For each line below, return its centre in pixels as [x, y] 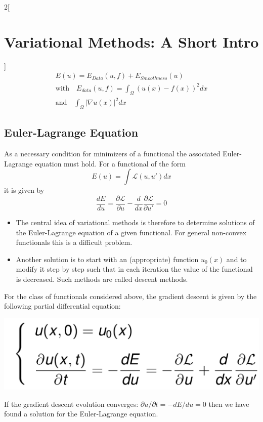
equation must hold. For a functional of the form [110, 163]
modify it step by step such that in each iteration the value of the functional [134, 269]
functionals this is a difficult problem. [74, 242]
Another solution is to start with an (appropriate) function [107, 259]
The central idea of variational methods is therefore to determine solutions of [135, 222]
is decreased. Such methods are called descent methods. [102, 279]
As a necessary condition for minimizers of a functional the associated [112, 154]
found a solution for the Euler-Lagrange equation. [81, 414]
